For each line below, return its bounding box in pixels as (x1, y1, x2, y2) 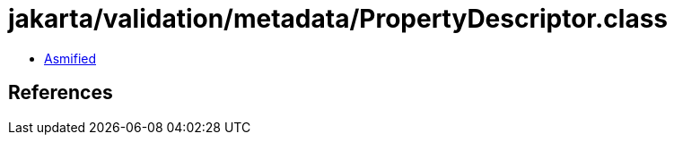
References (8, 81, 113, 104)
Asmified (44, 50, 97, 66)
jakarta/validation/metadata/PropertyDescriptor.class (8, 4, 669, 34)
